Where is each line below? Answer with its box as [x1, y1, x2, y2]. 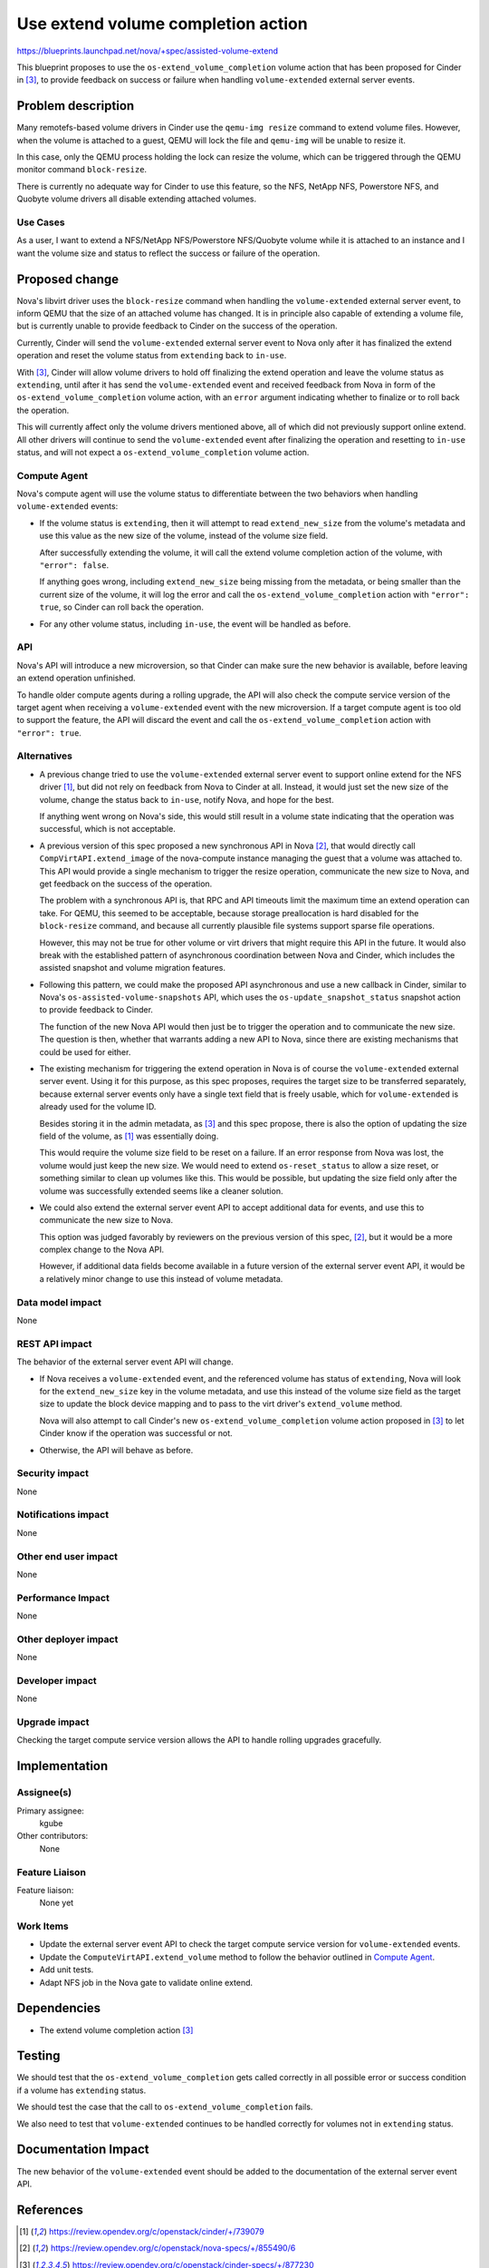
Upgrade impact [16, 1716, 90, 1728]
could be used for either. [39, 1046, 131, 1057]
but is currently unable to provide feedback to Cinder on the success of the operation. [16, 320, 339, 331]
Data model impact [16, 1295, 102, 1308]
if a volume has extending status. [16, 2085, 147, 2096]
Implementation [16, 1758, 109, 1774]
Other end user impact [16, 1549, 118, 1562]
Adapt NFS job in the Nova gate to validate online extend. [39, 1977, 254, 1988]
